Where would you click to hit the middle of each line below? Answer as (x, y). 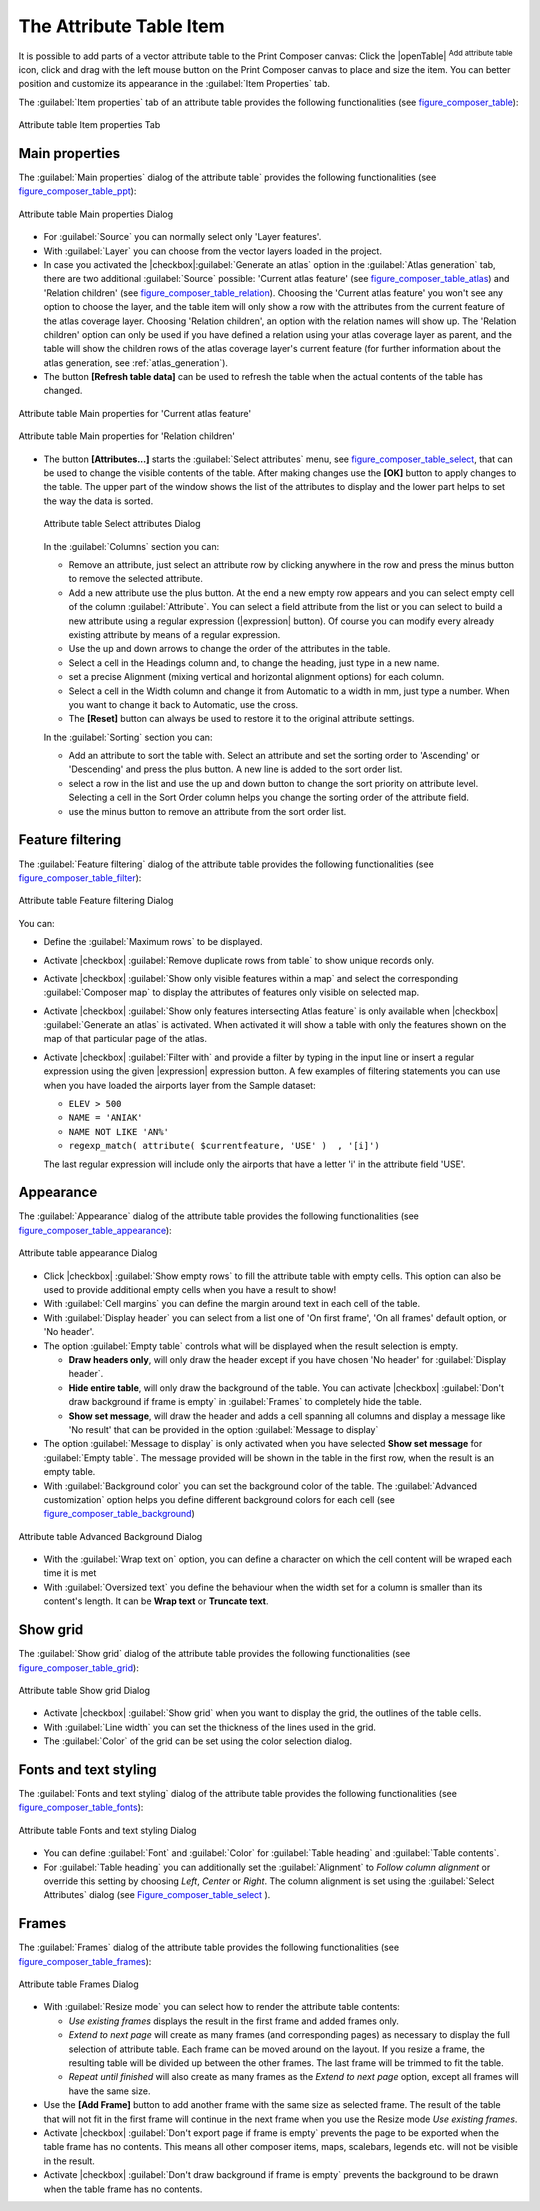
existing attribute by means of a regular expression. (174, 634)
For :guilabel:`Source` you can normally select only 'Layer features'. (182, 237)
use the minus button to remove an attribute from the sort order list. (207, 811)
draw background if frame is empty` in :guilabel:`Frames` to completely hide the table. (245, 1402)
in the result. (69, 2161)
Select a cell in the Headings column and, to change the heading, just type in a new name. (254, 662)
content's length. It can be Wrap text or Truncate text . (156, 1601)
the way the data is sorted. (98, 501)
